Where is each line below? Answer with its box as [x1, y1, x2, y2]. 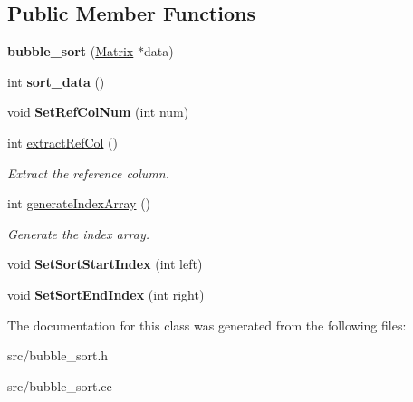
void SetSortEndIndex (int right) [7, 284, 205, 303]
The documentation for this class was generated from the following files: [7, 315, 407, 334]
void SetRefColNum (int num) [7, 102, 189, 121]
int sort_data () [7, 72, 105, 91]
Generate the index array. [7, 224, 150, 243]
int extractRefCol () [7, 132, 118, 151]
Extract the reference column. [7, 163, 169, 182]
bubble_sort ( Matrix [7, 42, 134, 61]
